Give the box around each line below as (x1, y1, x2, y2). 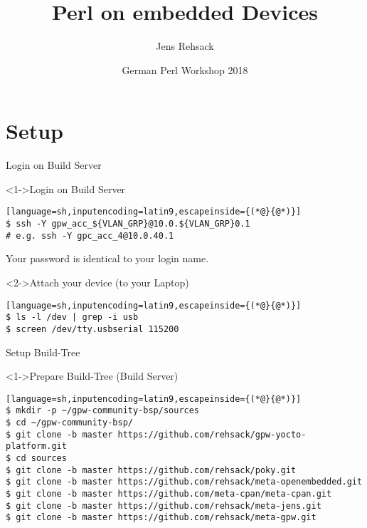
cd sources (16, 453, 67, 464)
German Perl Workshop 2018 (122, 62, 248, 77)
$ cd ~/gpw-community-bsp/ (6, 418, 133, 428)
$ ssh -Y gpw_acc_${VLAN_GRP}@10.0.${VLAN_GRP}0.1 (6, 219, 250, 229)
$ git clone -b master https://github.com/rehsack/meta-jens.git (6, 500, 321, 511)
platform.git (6, 441, 67, 452)
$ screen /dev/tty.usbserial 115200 (6, 323, 179, 334)
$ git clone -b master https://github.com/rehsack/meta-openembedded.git (6, 477, 363, 487)
